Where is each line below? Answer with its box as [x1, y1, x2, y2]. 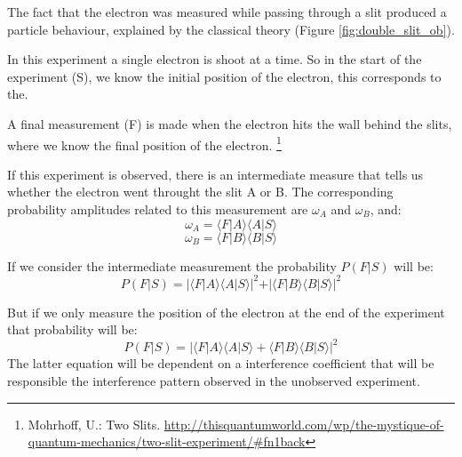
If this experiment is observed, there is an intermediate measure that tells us [7, 164, 424, 183]
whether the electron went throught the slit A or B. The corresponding [7, 182, 394, 201]
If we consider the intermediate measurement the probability [7, 256, 337, 275]
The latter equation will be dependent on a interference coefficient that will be [7, 354, 434, 373]
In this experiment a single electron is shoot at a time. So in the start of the [7, 50, 422, 68]
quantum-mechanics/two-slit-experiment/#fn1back [28, 432, 306, 451]
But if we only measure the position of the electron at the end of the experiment [7, 302, 445, 321]
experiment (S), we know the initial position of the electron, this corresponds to [7, 67, 442, 85]
